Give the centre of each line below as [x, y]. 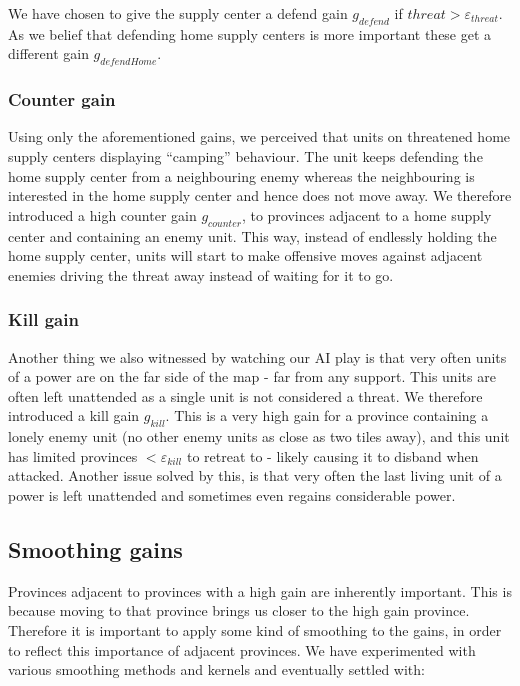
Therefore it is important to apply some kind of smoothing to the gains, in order [255, 629]
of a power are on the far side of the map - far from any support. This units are [252, 376]
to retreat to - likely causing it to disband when [332, 455]
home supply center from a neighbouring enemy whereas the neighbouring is [241, 175]
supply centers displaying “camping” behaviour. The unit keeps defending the [245, 156]
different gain [48, 53]
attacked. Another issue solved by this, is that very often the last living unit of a [255, 475]
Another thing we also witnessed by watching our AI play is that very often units [257, 356]
